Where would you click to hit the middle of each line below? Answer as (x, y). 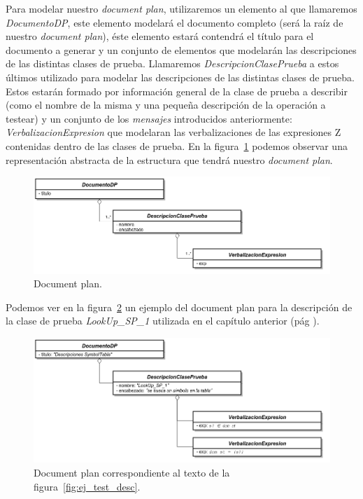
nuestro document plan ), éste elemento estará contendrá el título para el (160, 36)
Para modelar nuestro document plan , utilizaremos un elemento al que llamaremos (181, 8)
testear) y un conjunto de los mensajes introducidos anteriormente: (149, 118)
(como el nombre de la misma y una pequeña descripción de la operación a (166, 105)
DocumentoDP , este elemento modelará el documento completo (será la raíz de (175, 22)
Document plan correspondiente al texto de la (132, 473)
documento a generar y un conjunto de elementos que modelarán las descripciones (181, 49)
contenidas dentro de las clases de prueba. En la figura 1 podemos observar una (177, 145)
